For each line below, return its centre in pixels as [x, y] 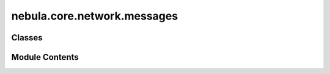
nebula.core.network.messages [95, 16]
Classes [27, 38]
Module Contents [45, 57]
